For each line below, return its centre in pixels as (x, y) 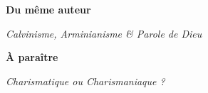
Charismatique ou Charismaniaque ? (85, 81)
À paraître (32, 57)
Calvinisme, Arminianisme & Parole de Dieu (104, 33)
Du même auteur (48, 9)
